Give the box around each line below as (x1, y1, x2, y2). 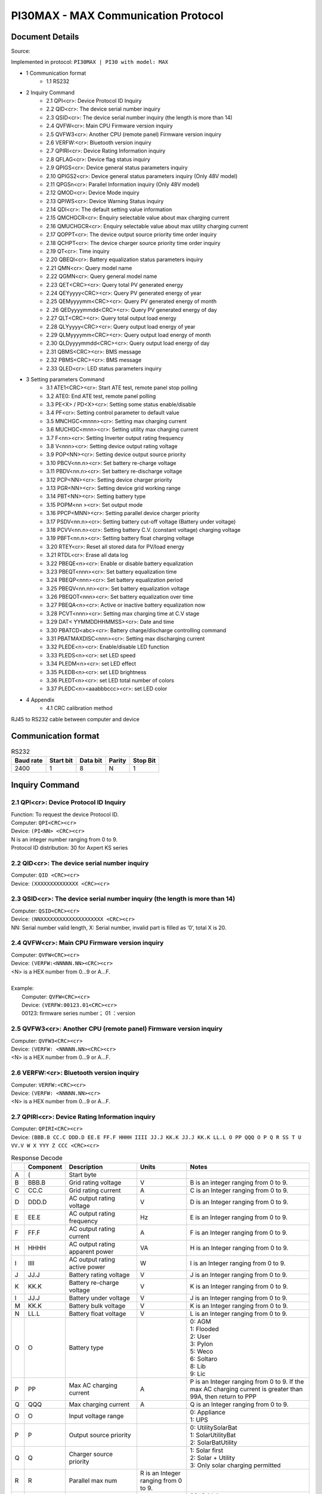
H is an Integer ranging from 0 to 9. (190, 1244, 289, 1252)
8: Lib (190, 1363, 206, 1370)
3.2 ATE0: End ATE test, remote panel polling (46, 392, 156, 400)
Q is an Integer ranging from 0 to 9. (190, 1400, 289, 1409)
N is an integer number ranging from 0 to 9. (11, 835, 118, 843)
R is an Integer (140, 1469, 181, 1477)
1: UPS (190, 1416, 209, 1423)
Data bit (79, 756, 103, 764)
